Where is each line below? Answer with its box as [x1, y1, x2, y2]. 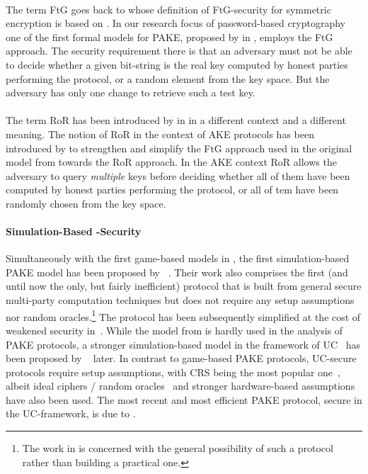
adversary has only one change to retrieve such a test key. [6, 85, 255, 100]
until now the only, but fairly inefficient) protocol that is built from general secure [6, 278, 362, 293]
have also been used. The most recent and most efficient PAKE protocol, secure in [6, 392, 362, 407]
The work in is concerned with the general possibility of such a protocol [22, 441, 333, 456]
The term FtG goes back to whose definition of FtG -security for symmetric [6, 1, 331, 16]
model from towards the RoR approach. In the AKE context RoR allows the [6, 154, 337, 169]
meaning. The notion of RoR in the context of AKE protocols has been [6, 126, 314, 141]
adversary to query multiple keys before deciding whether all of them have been [6, 168, 350, 183]
